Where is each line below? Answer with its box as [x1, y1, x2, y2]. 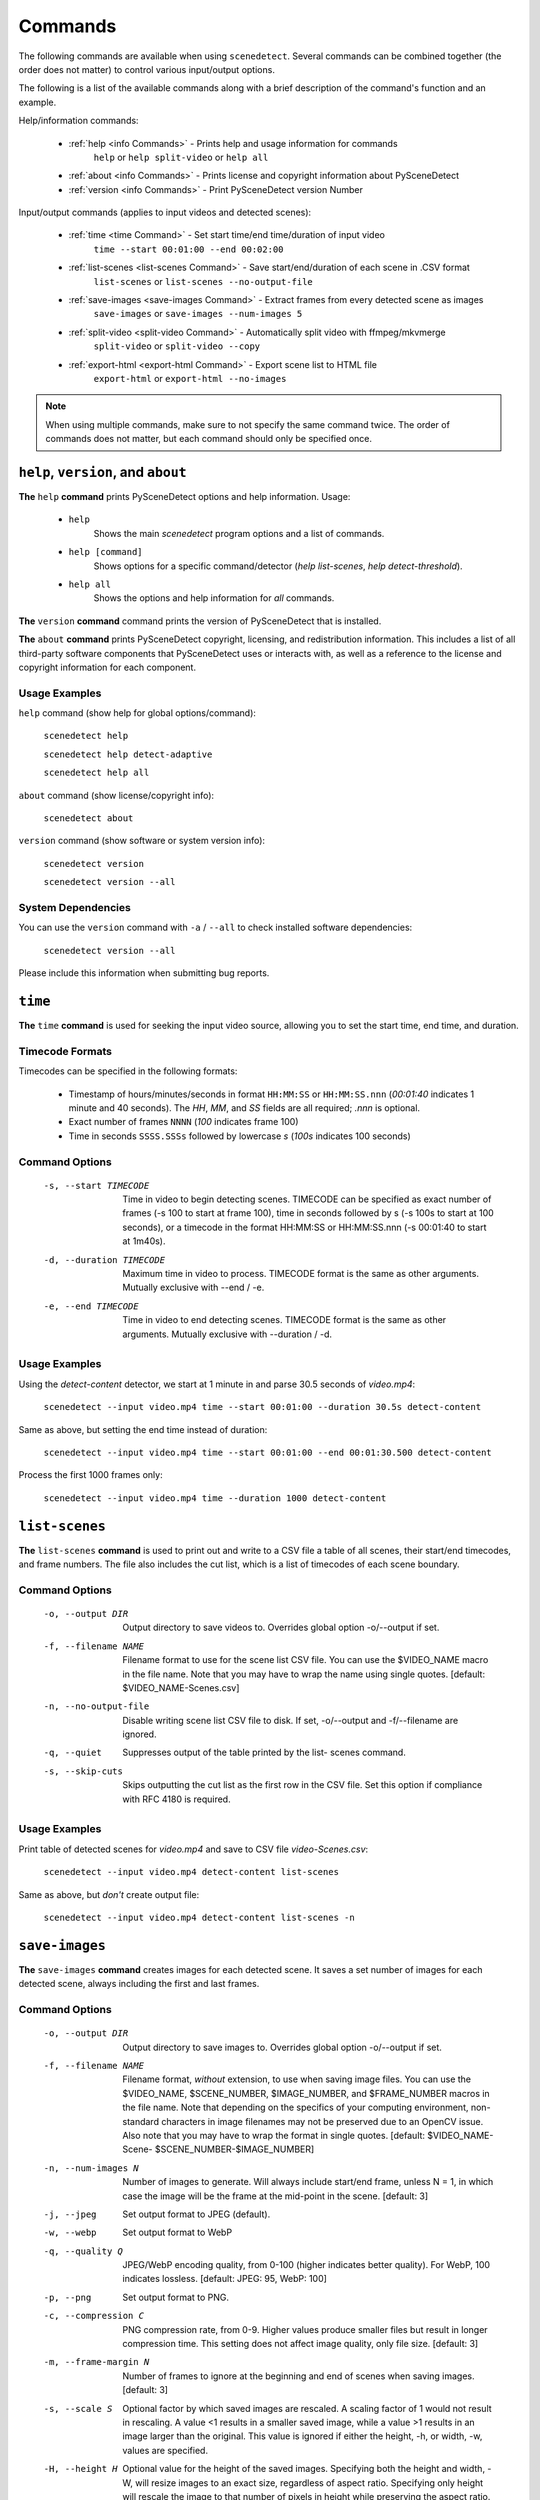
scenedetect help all [43, 767, 150, 779]
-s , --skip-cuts [43, 1765, 124, 1777]
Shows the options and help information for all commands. [93, 592, 335, 604]
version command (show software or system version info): [18, 835, 265, 847]
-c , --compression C [43, 2310, 145, 2322]
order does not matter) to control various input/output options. [18, 63, 275, 75]
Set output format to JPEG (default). [122, 2208, 271, 2220]
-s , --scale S [43, 2403, 113, 2414]
